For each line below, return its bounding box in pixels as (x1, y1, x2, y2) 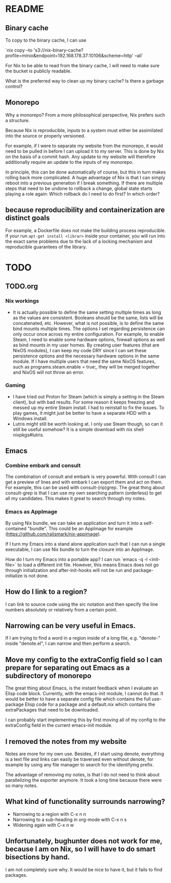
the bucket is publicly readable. (5, 68, 72, 74)
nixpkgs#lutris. (12, 432, 45, 438)
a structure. (5, 117, 30, 123)
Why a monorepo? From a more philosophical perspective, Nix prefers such (5, 111, 165, 118)
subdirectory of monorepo (5, 671, 91, 680)
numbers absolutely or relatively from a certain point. (5, 606, 118, 612)
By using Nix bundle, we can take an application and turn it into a (5, 520, 143, 526)
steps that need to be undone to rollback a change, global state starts (5, 185, 153, 191)
